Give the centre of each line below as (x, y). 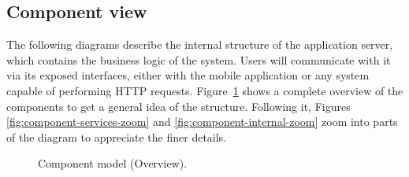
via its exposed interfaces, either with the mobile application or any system (188, 75)
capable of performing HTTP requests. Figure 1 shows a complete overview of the (205, 90)
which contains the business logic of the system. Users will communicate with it (199, 59)
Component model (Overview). (113, 163)
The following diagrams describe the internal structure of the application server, (200, 44)
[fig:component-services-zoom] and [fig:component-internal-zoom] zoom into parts (202, 122)
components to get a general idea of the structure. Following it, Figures (178, 106)
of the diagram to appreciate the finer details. (117, 136)
